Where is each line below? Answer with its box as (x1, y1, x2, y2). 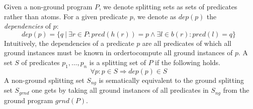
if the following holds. (155, 57, 221, 67)
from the (223, 85, 250, 95)
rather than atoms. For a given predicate (4, 11, 128, 21)
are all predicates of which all (142, 37, 232, 48)
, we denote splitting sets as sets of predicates (99, 1, 237, 11)
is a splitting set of (89, 57, 146, 67)
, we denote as (133, 11, 176, 21)
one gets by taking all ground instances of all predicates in (31, 85, 209, 95)
